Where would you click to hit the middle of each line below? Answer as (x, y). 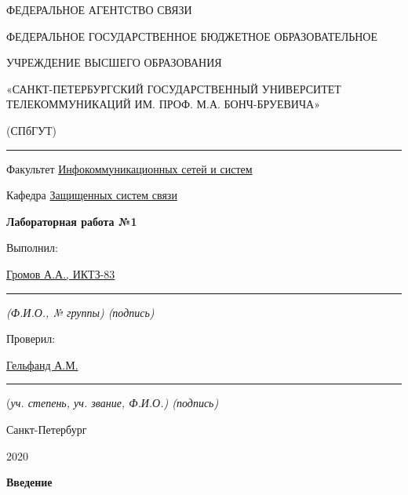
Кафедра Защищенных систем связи (92, 195)
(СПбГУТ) (32, 130)
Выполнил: (32, 247)
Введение (29, 482)
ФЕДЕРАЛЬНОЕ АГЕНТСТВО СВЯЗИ (99, 9)
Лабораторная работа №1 (72, 221)
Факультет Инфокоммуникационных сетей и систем (129, 168)
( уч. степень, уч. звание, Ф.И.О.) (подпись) (113, 403)
